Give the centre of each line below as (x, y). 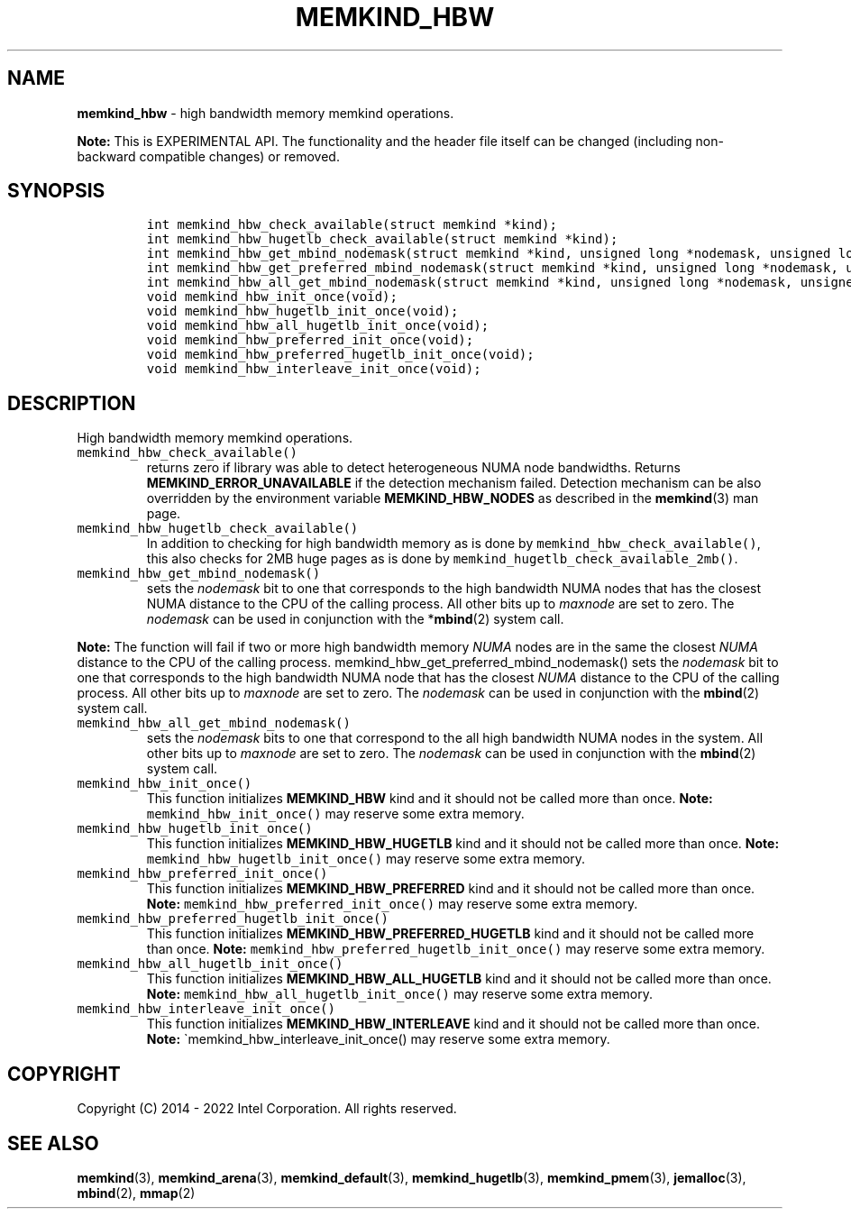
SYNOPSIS (56, 191)
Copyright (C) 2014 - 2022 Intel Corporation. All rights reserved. (267, 1109)
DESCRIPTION (72, 403)
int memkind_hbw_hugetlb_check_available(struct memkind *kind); (382, 239)
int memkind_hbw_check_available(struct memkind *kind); (352, 225)
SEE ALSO (53, 1143)
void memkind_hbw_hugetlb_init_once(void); (302, 311)
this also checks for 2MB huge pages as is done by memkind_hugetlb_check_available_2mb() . (442, 559)
